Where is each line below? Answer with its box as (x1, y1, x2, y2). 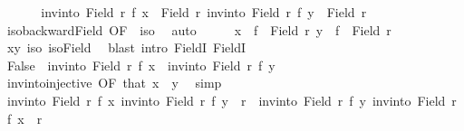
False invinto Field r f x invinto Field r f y (6, 55, 275, 74)
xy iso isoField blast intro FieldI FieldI (6, 38, 246, 57)
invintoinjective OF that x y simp (6, 73, 222, 92)
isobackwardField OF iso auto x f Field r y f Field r (6, 20, 391, 39)
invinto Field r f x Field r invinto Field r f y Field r (41, 3, 367, 21)
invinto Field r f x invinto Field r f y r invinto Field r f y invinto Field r (6, 90, 457, 109)
